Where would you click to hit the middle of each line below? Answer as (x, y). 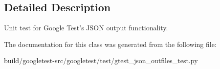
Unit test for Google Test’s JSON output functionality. (86, 28)
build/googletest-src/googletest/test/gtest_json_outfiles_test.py (101, 60)
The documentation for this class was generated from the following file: (110, 44)
